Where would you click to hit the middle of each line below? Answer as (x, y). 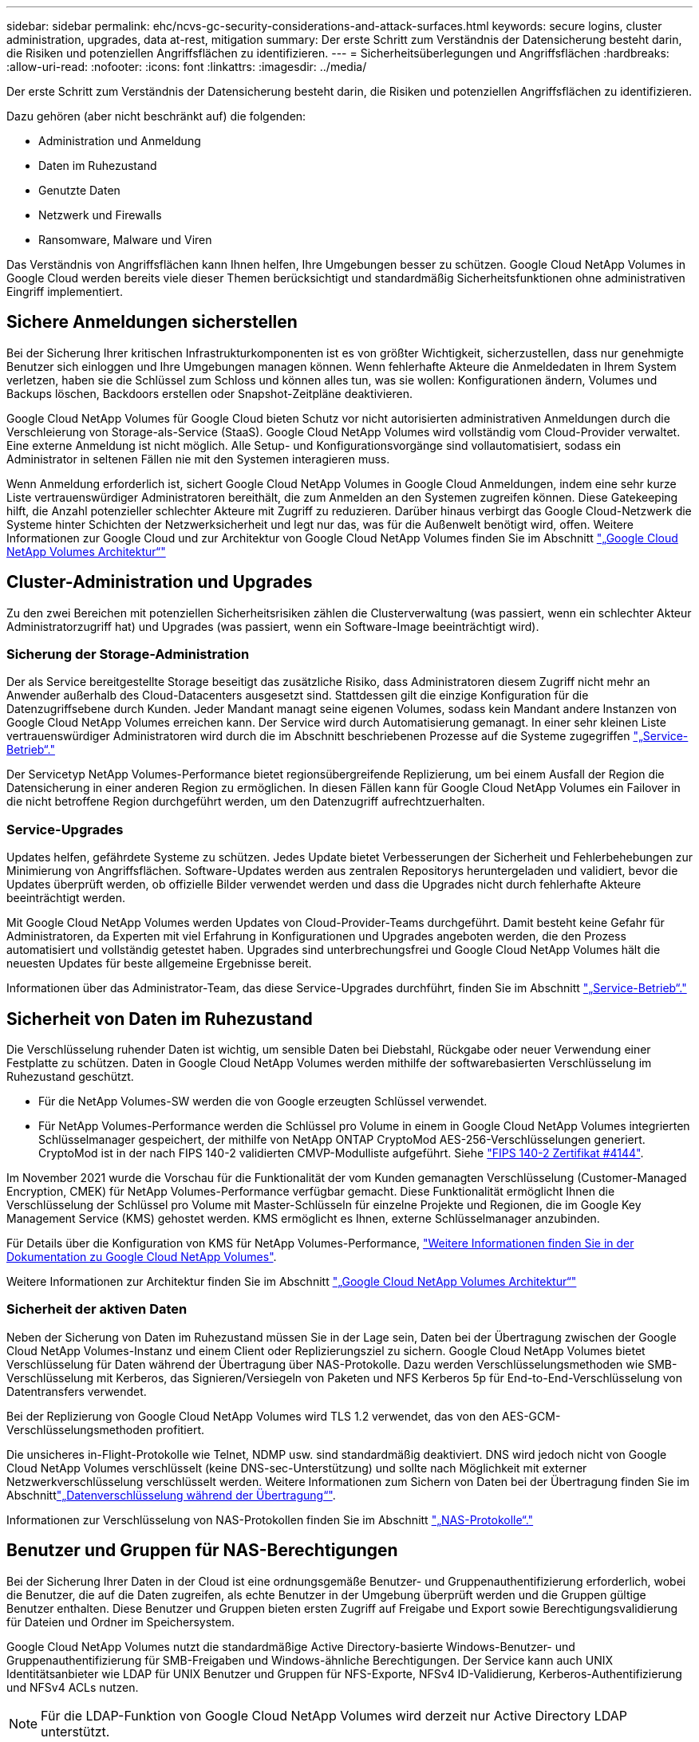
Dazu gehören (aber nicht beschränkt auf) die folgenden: (156, 116)
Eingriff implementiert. (65, 292)
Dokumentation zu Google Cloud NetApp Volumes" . (142, 1257)
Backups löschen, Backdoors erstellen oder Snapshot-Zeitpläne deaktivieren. (209, 393)
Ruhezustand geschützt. (70, 1077)
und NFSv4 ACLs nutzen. (73, 1687)
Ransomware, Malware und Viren (125, 240)
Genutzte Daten (79, 190)
